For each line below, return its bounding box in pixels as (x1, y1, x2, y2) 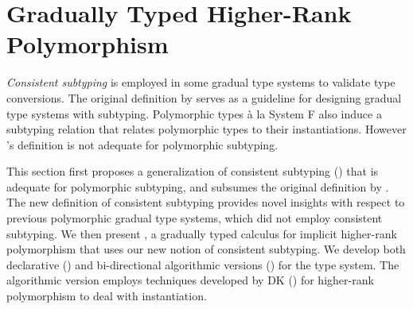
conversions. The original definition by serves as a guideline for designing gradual (6, 89, 402, 106)
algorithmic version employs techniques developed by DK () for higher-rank (6, 272, 374, 288)
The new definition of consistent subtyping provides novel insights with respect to (6, 194, 405, 211)
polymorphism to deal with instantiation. (6, 288, 207, 304)
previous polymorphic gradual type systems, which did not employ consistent (6, 210, 383, 226)
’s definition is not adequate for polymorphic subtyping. (6, 136, 279, 153)
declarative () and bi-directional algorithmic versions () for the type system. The (6, 256, 399, 272)
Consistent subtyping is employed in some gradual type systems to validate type (6, 74, 395, 91)
